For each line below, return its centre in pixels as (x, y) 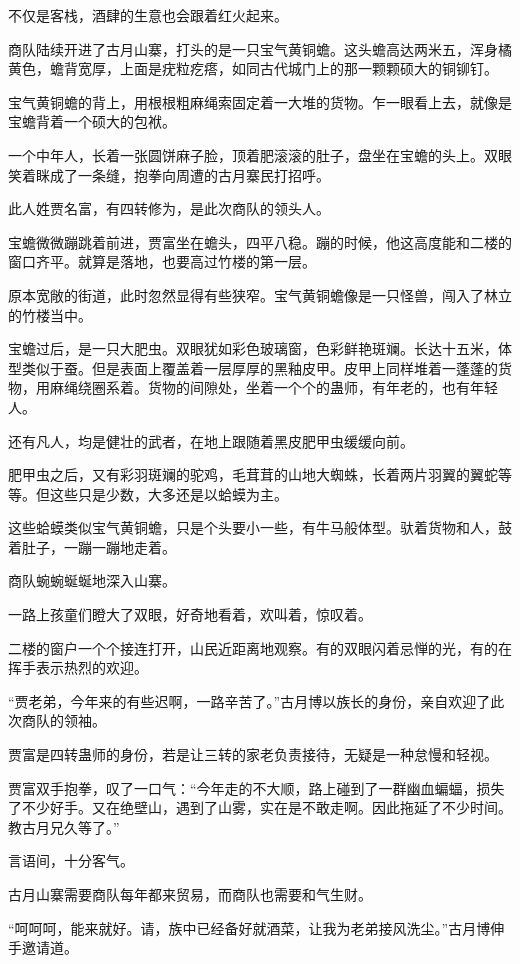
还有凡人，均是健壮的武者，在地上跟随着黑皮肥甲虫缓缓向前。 (211, 440)
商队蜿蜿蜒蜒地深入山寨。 (92, 580)
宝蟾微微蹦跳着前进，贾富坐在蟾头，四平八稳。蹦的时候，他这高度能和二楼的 (260, 241)
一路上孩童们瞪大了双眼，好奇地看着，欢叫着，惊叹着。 (190, 614)
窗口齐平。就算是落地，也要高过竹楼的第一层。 (162, 261)
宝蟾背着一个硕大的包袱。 (92, 121)
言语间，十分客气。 (71, 860)
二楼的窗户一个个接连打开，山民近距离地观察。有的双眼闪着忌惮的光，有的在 (260, 647)
